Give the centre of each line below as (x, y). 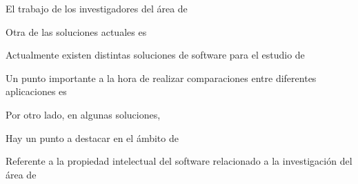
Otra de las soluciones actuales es (76, 31)
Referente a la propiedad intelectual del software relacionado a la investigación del (179, 161)
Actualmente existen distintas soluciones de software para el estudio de (155, 55)
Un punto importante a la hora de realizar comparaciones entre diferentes (161, 78)
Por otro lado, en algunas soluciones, (83, 114)
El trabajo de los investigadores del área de (97, 8)
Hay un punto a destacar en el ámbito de (92, 137)
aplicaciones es (36, 91)
